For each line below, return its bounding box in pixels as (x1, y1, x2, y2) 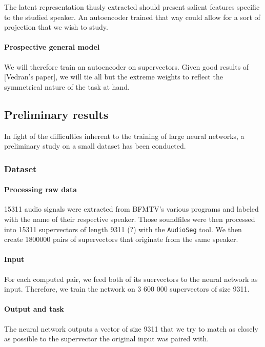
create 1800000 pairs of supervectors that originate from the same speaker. (4, 234, 238, 244)
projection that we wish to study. (4, 22, 108, 32)
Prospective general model (4, 42, 100, 52)
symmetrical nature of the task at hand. (4, 81, 130, 92)
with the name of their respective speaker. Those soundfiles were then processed (4, 213, 255, 224)
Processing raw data (4, 184, 77, 195)
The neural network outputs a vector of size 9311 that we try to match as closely (4, 323, 258, 334)
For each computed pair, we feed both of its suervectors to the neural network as (4, 273, 258, 284)
